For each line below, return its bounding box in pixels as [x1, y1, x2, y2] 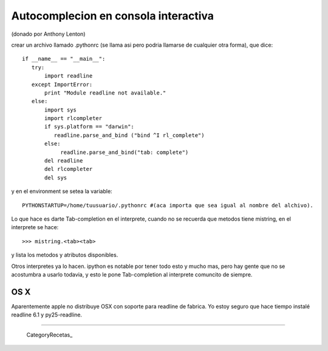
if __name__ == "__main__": [22, 55, 106, 62]
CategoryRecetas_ [26, 331, 73, 338]
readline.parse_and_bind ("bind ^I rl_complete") [53, 132, 205, 139]
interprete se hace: [11, 224, 59, 231]
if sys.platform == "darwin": [44, 123, 135, 130]
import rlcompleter [44, 115, 103, 122]
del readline [44, 158, 83, 164]
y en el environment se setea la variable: [11, 188, 112, 195]
